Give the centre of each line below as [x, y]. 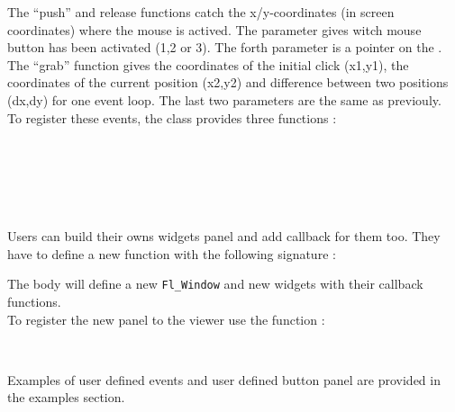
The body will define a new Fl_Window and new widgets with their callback [215, 284]
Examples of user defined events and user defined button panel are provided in [224, 379]
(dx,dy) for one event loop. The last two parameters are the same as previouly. [224, 99]
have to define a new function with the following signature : [172, 253]
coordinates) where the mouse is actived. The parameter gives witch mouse [214, 29]
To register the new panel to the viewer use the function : [166, 319]
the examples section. [66, 397]
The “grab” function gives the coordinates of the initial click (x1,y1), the [208, 64]
